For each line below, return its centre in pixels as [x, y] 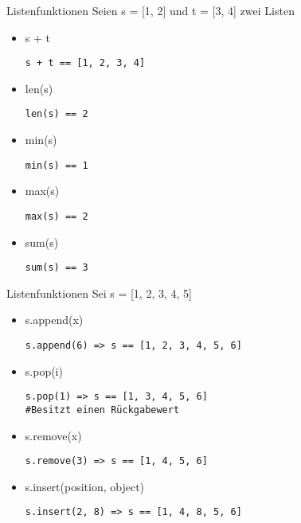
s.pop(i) [44, 371]
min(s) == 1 [57, 165]
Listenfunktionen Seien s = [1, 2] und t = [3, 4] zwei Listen [150, 10]
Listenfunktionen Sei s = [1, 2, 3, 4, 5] [99, 293]
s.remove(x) [53, 435]
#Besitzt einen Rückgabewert [102, 410]
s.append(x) [54, 320]
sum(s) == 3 [57, 268]
